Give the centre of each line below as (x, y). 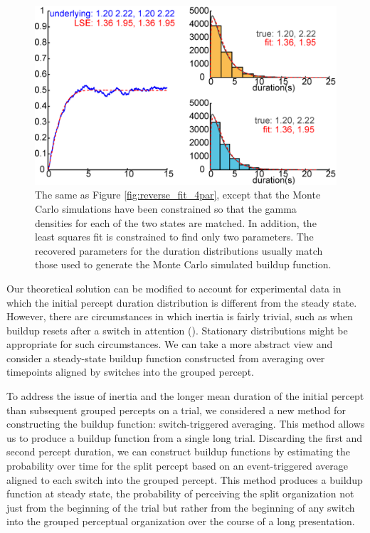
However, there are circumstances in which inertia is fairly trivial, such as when (180, 316)
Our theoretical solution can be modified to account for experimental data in (174, 288)
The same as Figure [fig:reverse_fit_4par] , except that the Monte (178, 195)
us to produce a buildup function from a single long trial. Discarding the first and (185, 437)
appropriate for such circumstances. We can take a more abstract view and (170, 344)
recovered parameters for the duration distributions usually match (179, 250)
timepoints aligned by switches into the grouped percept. (130, 372)
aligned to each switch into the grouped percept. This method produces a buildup (185, 479)
